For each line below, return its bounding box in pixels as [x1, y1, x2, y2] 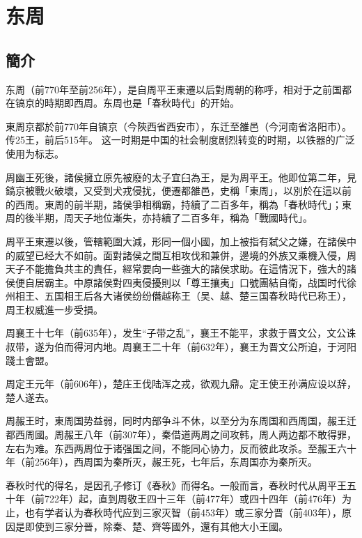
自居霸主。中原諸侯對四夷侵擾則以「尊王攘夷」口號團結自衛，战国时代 [24, 275, 347, 289]
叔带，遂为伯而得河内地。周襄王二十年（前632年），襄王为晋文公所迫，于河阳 [6, 339, 356, 354]
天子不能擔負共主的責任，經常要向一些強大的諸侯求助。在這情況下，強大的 [6, 261, 347, 276]
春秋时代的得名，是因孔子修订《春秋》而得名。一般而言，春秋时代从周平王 [6, 477, 347, 492]
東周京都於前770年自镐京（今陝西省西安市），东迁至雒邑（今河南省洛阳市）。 [6, 118, 352, 133]
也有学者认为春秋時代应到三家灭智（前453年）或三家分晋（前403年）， [24, 505, 342, 520]
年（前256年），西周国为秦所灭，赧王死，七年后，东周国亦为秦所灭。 [6, 454, 317, 469]
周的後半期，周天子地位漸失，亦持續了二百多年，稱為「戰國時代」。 [6, 210, 313, 225]
